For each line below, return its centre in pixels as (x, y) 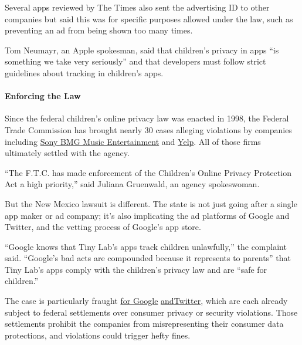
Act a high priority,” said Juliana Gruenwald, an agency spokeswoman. (132, 184)
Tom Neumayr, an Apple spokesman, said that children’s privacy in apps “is (142, 50)
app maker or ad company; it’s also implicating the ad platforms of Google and (147, 215)
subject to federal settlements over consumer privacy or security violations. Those (151, 312)
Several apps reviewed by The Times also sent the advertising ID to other (137, 7)
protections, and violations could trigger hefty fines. (98, 335)
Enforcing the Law (43, 96)
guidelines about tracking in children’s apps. (84, 72)
